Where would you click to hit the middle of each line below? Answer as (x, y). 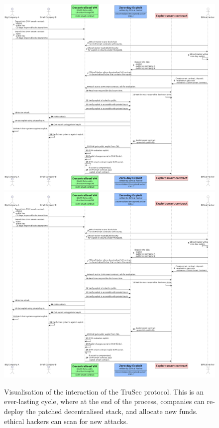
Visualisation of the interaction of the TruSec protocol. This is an (104, 391)
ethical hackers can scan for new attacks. (66, 421)
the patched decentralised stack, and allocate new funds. (112, 411)
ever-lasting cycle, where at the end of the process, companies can (104, 401)
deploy (14, 411)
